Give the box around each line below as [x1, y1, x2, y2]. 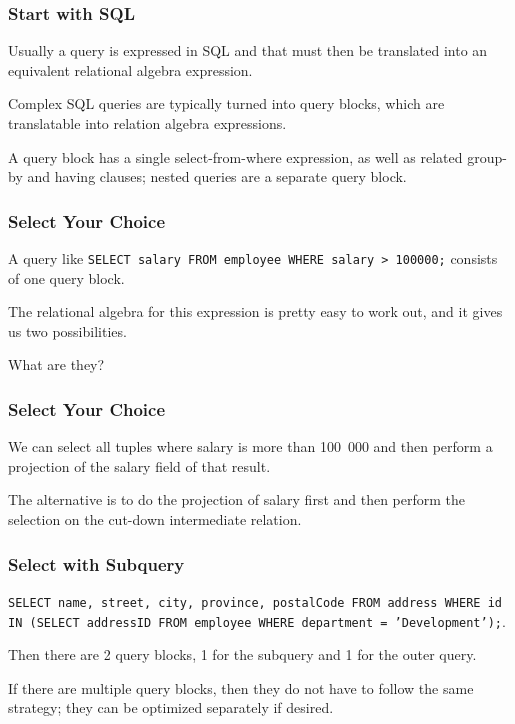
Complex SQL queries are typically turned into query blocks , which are [8, 93, 445, 114]
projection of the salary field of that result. [8, 455, 271, 476]
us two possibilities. [8, 320, 127, 341]
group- [467, 146, 507, 167]
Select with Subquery [8, 551, 185, 576]
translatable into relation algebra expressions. [8, 113, 287, 133]
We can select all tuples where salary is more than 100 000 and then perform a [8, 436, 493, 457]
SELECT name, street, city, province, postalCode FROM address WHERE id [8, 595, 502, 610]
